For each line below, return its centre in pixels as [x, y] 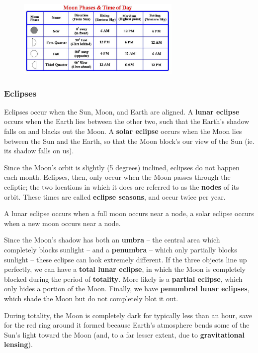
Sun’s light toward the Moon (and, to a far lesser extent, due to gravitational [124, 334]
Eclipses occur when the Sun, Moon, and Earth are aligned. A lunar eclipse [122, 111]
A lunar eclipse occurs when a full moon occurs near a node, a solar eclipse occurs [129, 213]
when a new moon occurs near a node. [62, 223]
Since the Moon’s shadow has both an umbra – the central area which [112, 240]
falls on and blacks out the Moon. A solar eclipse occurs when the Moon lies [123, 131]
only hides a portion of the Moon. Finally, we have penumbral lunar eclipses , [127, 289]
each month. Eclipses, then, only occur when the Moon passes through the [117, 177]
